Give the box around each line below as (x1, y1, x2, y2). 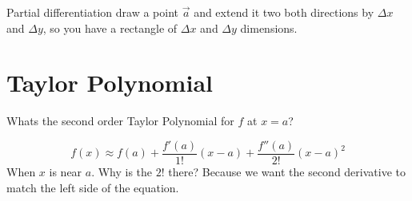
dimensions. (240, 19, 298, 36)
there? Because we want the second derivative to (168, 163, 406, 179)
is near (49, 163, 82, 179)
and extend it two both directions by (194, 4, 374, 20)
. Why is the (91, 163, 153, 179)
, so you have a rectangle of (42, 19, 178, 36)
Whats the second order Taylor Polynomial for (6, 112, 234, 129)
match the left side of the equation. (6, 179, 179, 195)
